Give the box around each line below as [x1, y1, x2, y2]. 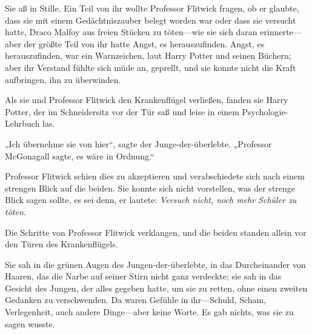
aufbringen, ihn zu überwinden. [5, 73, 121, 85]
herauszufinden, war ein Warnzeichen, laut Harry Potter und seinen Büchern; [5, 49, 291, 62]
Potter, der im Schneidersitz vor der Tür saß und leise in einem [5, 105, 239, 118]
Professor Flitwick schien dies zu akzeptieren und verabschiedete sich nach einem [5, 170, 305, 182]
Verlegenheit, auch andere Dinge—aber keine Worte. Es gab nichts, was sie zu [5, 306, 294, 318]
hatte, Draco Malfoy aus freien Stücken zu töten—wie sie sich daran [5, 25, 257, 38]
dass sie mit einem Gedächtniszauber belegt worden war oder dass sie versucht [5, 13, 296, 26]
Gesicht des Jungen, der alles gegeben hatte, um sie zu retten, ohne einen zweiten [5, 281, 308, 294]
